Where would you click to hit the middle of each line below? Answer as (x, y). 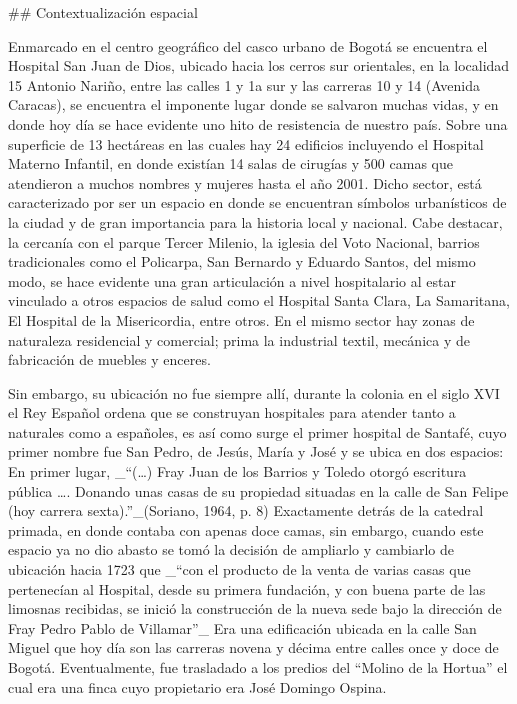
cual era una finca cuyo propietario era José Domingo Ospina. (197, 686)
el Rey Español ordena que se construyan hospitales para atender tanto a (232, 412)
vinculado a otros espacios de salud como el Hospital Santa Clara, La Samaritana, (259, 300)
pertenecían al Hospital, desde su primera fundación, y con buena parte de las (247, 588)
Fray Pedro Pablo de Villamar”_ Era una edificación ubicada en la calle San (242, 627)
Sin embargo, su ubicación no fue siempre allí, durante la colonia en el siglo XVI (254, 392)
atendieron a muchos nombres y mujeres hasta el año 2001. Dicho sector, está (245, 182)
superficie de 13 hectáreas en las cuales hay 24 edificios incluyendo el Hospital (246, 143)
